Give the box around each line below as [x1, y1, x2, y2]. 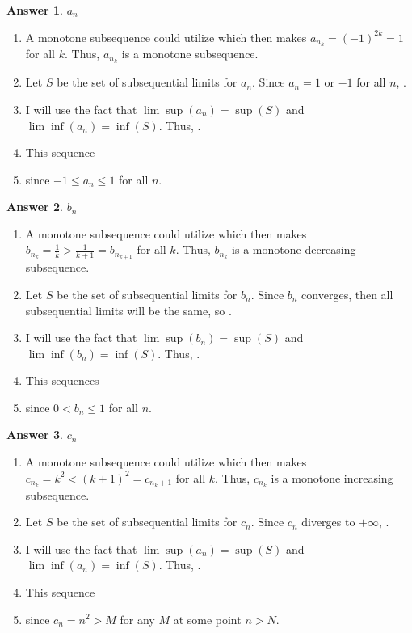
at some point [173, 610, 242, 627]
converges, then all [301, 285, 393, 302]
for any [120, 610, 155, 627]
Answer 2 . [6, 198, 63, 215]
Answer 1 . [6, 2, 63, 18]
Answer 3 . [6, 426, 63, 443]
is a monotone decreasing [232, 241, 356, 258]
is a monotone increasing [271, 469, 393, 486]
